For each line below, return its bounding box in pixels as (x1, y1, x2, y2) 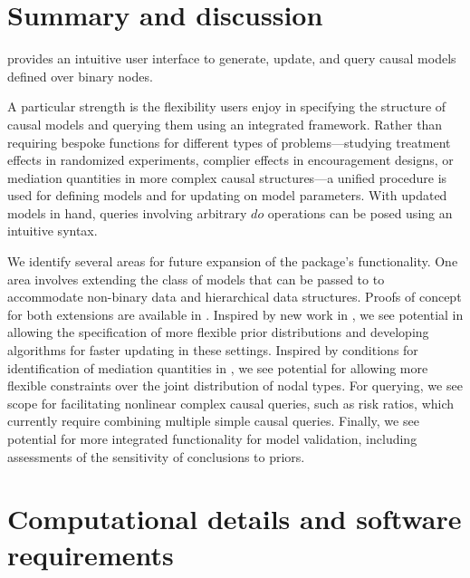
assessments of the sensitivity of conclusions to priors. (7, 447, 305, 466)
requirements (7, 535, 174, 573)
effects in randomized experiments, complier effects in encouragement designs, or (7, 150, 454, 169)
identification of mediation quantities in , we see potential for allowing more (7, 358, 428, 377)
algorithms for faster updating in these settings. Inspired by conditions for (7, 341, 418, 360)
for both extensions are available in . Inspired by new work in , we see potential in (7, 304, 464, 323)
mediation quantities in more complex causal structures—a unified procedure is (7, 168, 447, 187)
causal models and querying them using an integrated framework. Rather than (7, 114, 443, 133)
